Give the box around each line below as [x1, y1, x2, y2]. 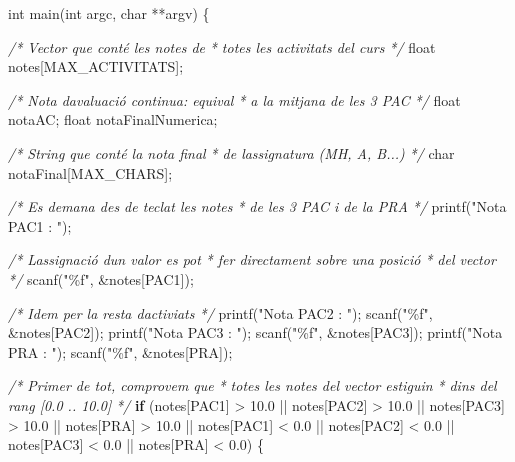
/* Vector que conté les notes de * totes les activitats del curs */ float [8, 36, 436, 57]
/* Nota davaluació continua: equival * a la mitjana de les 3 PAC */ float [8, 89, 461, 110]
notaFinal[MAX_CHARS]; [8, 162, 173, 183]
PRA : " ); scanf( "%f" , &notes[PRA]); [8, 341, 233, 362]
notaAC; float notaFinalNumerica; [8, 109, 218, 130]
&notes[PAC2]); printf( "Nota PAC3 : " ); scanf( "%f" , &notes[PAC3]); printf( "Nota [8, 322, 503, 343]
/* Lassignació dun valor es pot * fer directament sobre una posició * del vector [8, 249, 496, 270]
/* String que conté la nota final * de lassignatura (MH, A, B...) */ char [8, 142, 455, 163]
